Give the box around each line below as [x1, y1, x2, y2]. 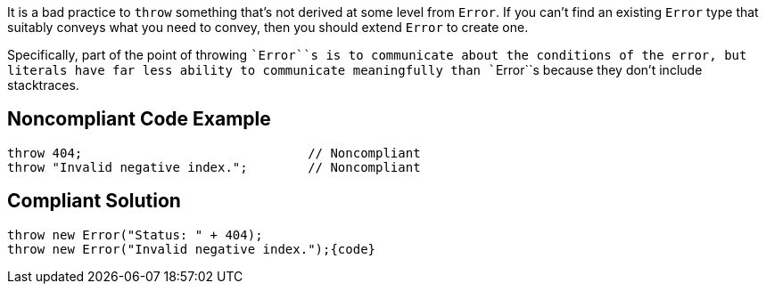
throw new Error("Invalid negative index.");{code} [7, 241, 376, 256]
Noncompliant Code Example [7, 108, 271, 131]
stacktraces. [7, 77, 79, 93]
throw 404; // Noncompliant [7, 145, 421, 160]
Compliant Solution [7, 190, 181, 213]
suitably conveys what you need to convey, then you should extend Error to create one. [7, 20, 529, 35]
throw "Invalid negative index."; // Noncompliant [7, 159, 421, 174]
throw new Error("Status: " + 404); [7, 227, 263, 242]
